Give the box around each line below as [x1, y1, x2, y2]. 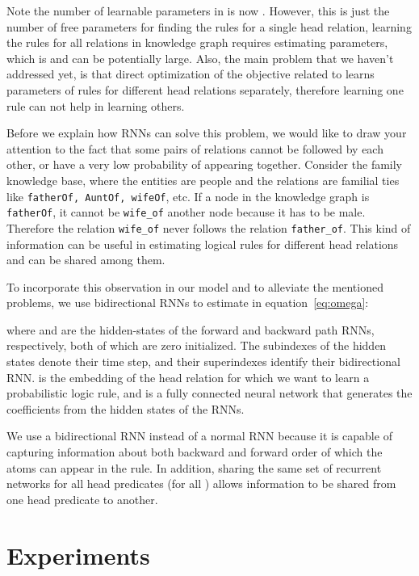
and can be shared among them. [6, 251, 166, 268]
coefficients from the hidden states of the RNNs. [6, 400, 245, 417]
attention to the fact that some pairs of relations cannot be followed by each [6, 140, 383, 157]
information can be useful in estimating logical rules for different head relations [6, 235, 399, 252]
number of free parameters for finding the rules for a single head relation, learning [6, 18, 412, 35]
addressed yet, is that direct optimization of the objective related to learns [6, 65, 375, 82]
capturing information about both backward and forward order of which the [6, 444, 383, 460]
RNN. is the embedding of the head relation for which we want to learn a [6, 368, 370, 385]
